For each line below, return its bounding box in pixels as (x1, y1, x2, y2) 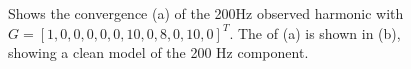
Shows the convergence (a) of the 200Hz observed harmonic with (8, 3, 404, 23)
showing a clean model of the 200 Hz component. (8, 42, 309, 63)
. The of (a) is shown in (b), (229, 22, 401, 43)
